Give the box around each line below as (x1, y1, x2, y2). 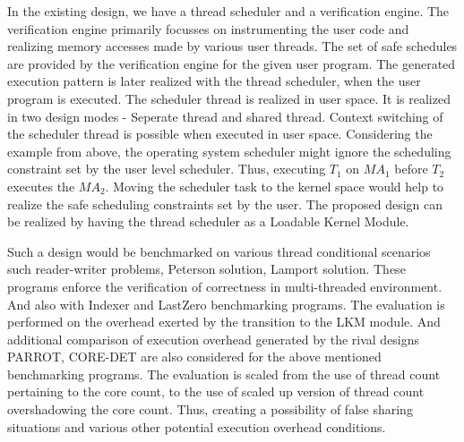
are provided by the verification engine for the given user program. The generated (7, 54, 456, 72)
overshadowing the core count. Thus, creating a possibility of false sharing (7, 400, 413, 419)
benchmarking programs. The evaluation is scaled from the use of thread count (7, 364, 441, 383)
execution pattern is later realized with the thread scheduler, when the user (7, 72, 421, 90)
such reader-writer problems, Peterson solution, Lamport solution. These (7, 259, 406, 278)
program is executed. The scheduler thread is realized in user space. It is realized (7, 89, 451, 107)
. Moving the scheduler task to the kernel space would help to (105, 176, 444, 195)
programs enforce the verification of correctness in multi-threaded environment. (7, 276, 443, 295)
